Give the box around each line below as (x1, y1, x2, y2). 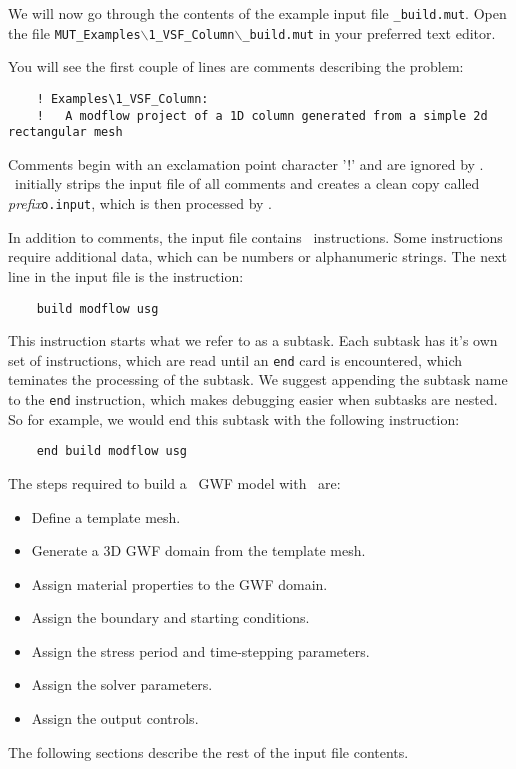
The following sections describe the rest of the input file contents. (8, 741, 409, 762)
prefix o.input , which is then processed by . (8, 193, 272, 214)
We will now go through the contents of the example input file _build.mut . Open (8, 3, 507, 23)
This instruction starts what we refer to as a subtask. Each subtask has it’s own (8, 330, 498, 351)
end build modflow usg (36, 444, 187, 459)
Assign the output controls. (31, 708, 199, 729)
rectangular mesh (8, 125, 123, 140)
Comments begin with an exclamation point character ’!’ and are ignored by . (8, 153, 484, 174)
